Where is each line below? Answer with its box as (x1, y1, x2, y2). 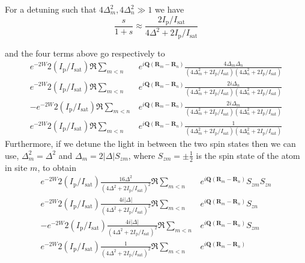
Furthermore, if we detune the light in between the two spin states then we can (5, 137, 296, 150)
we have (155, 3, 184, 15)
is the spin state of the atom (196, 149, 300, 161)
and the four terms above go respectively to (5, 46, 165, 59)
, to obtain (37, 161, 76, 173)
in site (5, 161, 28, 173)
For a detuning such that (5, 3, 97, 15)
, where (128, 149, 156, 161)
